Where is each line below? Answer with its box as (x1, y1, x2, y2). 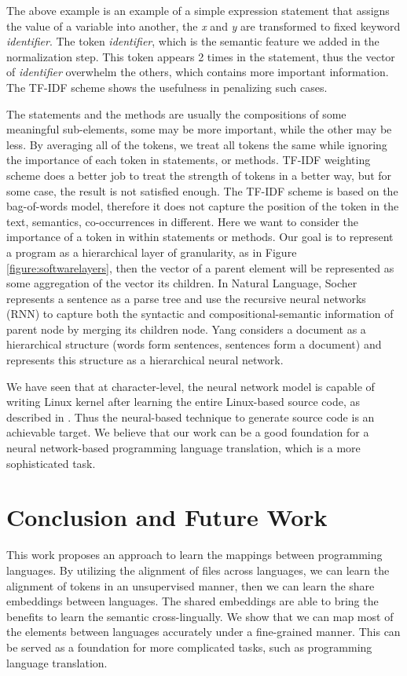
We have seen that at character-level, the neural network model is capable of (6, 378, 375, 394)
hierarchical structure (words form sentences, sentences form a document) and (6, 336, 382, 353)
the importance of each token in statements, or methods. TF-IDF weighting (6, 152, 371, 168)
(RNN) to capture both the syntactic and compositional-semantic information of (6, 305, 394, 322)
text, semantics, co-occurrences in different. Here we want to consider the (6, 213, 359, 229)
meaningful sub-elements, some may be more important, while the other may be (6, 121, 392, 137)
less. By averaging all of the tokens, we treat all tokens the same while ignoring (6, 136, 387, 152)
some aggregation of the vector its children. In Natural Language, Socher (6, 275, 357, 291)
